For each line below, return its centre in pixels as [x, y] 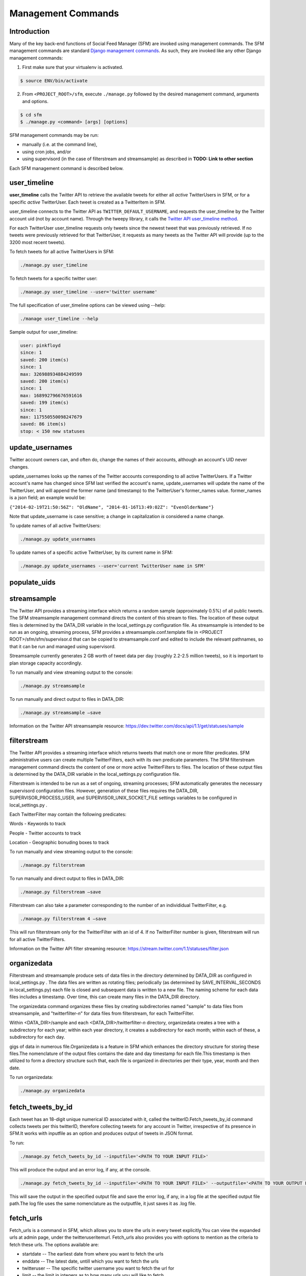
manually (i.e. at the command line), [60, 144]
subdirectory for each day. [37, 1037]
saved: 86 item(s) [43, 424]
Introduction [30, 31]
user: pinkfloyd [41, 346]
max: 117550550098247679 [51, 417]
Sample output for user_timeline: [44, 332]
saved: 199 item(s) [44, 403]
